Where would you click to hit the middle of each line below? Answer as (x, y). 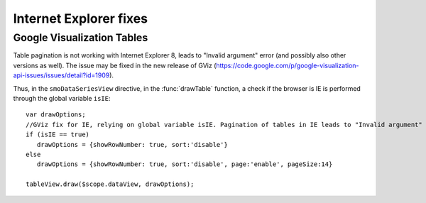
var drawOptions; (56, 115)
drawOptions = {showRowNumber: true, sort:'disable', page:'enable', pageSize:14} (185, 164)
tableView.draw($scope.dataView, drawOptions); (110, 184)
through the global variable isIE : (62, 98)
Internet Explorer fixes (81, 18)
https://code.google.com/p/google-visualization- (288, 65)
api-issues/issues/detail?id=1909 (61, 75)
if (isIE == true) (58, 135)
